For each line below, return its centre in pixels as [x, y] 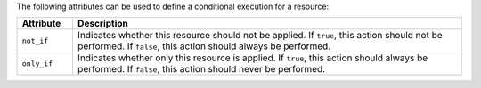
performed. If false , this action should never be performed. [201, 69]
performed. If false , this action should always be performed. [204, 46]
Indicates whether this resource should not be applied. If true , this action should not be [260, 36]
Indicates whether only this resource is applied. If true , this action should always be [253, 58]
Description [103, 24]
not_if [35, 40]
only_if [37, 64]
